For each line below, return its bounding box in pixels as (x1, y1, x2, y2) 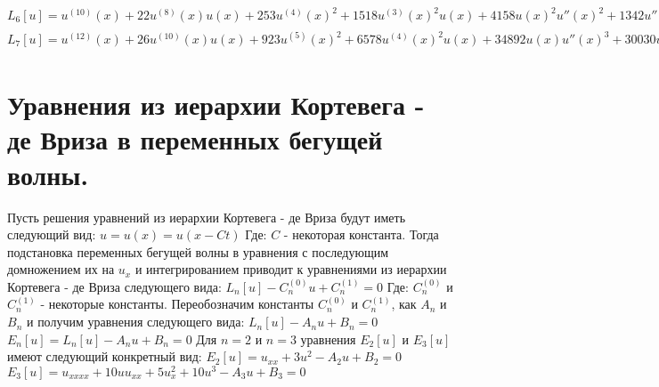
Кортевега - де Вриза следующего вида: (7, 277, 222, 295)
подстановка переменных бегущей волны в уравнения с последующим (7, 242, 389, 261)
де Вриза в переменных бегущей (7, 121, 383, 157)
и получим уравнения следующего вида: (26, 312, 245, 331)
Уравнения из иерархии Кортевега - (7, 86, 425, 123)
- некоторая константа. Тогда (283, 225, 439, 244)
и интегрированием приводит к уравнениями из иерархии (134, 260, 447, 278)
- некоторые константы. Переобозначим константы (40, 294, 314, 313)
